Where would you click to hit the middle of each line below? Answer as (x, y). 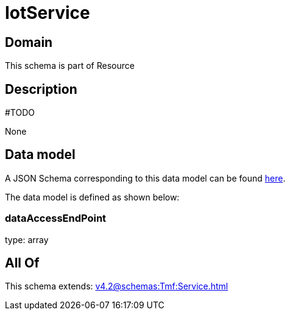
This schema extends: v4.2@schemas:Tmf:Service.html (117, 286)
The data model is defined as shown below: (92, 197)
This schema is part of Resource (70, 66)
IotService (48, 13)
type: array (27, 239)
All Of (22, 263)
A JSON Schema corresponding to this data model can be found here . (145, 178)
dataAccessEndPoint (56, 218)
